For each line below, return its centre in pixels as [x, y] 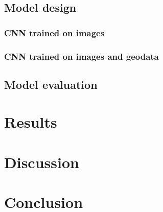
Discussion [42, 162]
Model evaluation [51, 84]
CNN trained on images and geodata [81, 56]
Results [31, 122]
